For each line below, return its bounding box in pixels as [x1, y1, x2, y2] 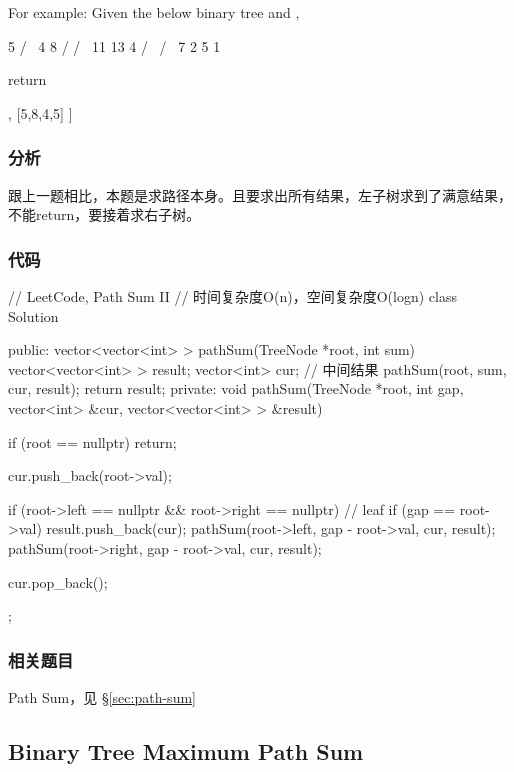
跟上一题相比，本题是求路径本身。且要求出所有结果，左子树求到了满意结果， [8, 184, 512, 205]
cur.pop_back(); [8, 571, 108, 592]
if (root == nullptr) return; [8, 431, 177, 452]
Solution [8, 305, 59, 326]
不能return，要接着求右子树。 [8, 204, 201, 225]
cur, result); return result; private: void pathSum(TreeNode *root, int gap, [8, 378, 464, 399]
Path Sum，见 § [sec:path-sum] [8, 686, 196, 707]
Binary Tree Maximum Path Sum [8, 735, 364, 766]
